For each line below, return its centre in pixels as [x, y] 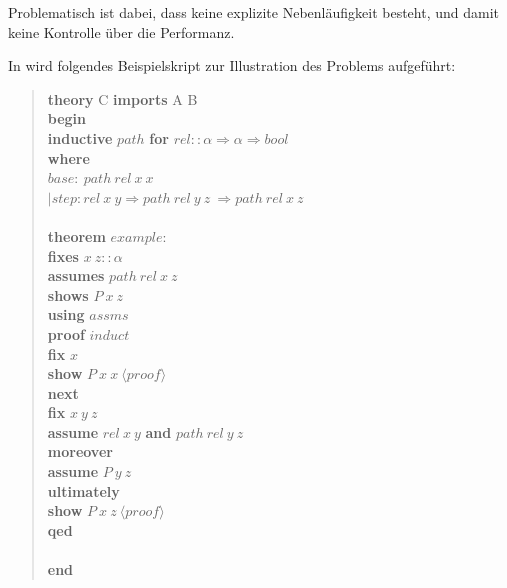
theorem [76, 235]
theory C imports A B [122, 98]
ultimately [83, 490]
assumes [76, 275]
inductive [80, 137]
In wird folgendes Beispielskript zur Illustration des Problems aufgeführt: [232, 65]
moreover [80, 451]
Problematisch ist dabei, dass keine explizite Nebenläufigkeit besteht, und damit [254, 12]
